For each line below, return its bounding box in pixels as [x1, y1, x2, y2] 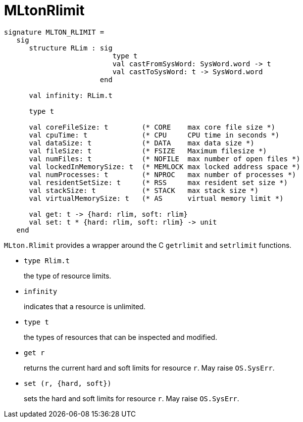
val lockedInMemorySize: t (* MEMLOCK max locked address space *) [29, 162, 301, 171]
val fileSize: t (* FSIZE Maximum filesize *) [29, 146, 267, 155]
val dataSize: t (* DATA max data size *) [29, 139, 254, 147]
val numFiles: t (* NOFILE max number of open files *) [29, 154, 301, 163]
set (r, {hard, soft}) [24, 379, 112, 387]
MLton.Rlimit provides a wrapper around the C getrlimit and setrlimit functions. [4, 240, 292, 249]
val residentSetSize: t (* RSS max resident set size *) [29, 178, 288, 187]
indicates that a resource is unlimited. [24, 302, 146, 311]
